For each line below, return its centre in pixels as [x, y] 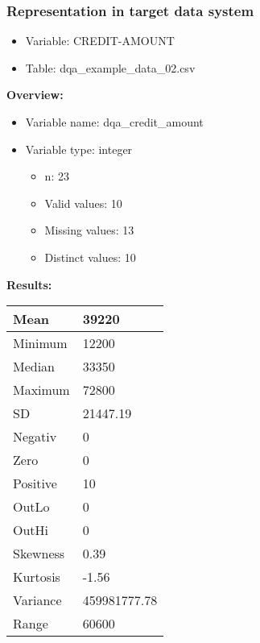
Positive [35, 483]
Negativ [35, 437]
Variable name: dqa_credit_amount [114, 122]
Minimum [40, 343]
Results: [29, 284]
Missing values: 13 [89, 230]
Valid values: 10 [83, 203]
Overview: [35, 95]
